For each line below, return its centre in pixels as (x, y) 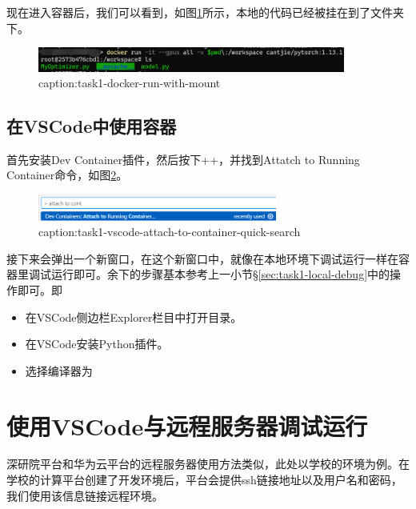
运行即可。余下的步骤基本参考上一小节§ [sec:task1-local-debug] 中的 (220, 274)
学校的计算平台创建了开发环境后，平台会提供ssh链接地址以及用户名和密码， (204, 480)
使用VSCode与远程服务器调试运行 (187, 425)
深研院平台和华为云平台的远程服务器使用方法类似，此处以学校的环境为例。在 (208, 464)
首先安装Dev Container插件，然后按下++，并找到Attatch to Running (183, 159)
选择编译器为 (59, 370)
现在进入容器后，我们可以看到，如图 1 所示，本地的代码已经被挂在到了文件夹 (205, 12)
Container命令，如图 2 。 (67, 175)
